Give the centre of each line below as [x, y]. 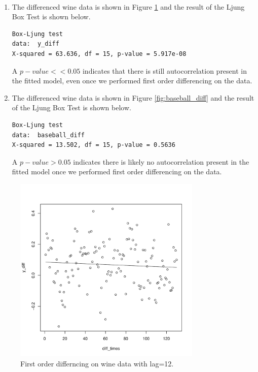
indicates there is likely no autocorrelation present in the [161, 161]
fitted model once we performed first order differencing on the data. [117, 172]
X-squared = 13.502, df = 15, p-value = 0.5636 [94, 145]
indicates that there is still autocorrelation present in [164, 70]
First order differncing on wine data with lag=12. [97, 363]
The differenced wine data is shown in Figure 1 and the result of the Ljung [128, 6]
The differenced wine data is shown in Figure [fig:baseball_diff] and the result [133, 97]
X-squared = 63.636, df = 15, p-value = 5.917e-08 [99, 54]
